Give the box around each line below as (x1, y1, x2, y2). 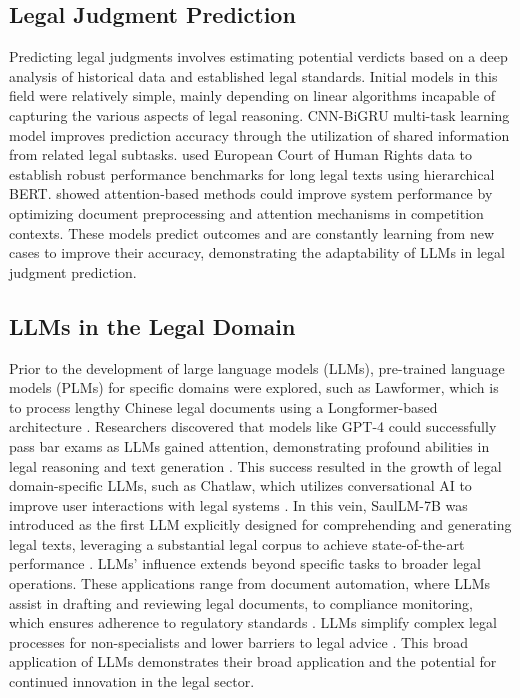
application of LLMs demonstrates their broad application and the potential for (9, 651, 497, 672)
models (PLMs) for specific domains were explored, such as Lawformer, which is (9, 377, 499, 398)
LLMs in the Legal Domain (9, 310, 296, 341)
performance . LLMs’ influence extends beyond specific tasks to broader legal (9, 553, 481, 574)
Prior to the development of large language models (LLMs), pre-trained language (9, 357, 505, 378)
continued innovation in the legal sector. (9, 671, 255, 692)
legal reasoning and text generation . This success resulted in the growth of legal (9, 455, 502, 476)
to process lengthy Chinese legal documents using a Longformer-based (9, 396, 438, 417)
